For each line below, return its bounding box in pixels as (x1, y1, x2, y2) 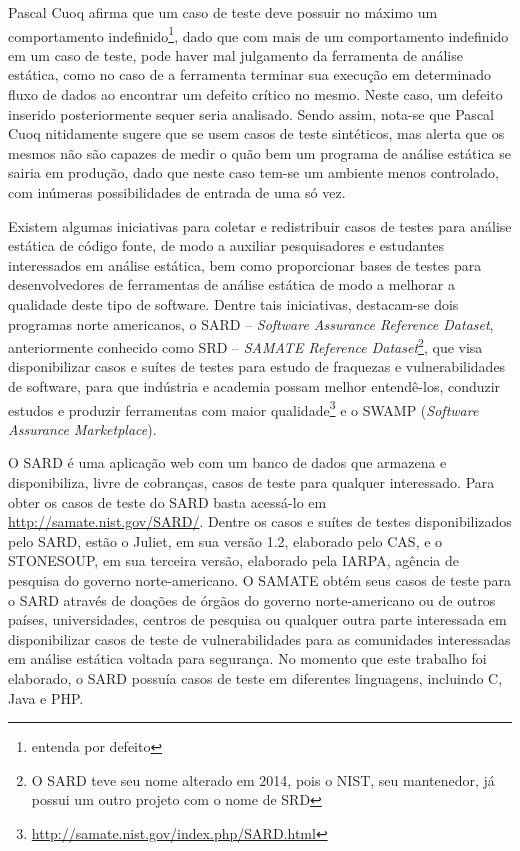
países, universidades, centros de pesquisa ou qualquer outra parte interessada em (8, 609, 507, 630)
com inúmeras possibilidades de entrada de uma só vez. (8, 182, 346, 202)
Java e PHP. (8, 687, 84, 708)
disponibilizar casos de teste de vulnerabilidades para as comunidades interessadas (8, 628, 511, 649)
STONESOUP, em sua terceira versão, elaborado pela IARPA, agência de (8, 550, 460, 571)
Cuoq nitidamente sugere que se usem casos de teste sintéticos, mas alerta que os (8, 123, 505, 144)
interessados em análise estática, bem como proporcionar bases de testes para (8, 254, 482, 275)
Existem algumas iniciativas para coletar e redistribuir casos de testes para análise (8, 215, 512, 236)
